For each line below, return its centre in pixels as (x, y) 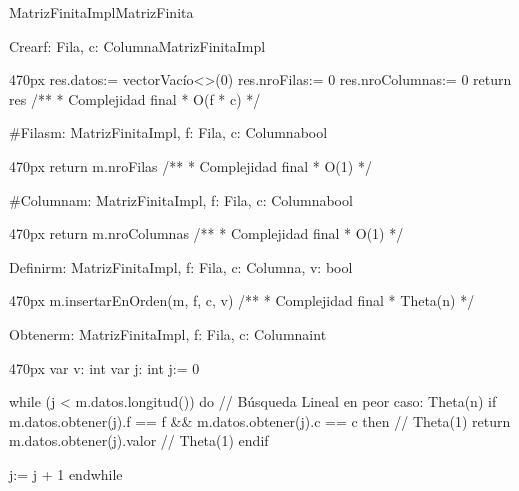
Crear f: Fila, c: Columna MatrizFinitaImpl (137, 45)
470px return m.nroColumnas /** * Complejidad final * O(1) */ (206, 233)
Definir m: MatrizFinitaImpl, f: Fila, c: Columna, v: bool (181, 266)
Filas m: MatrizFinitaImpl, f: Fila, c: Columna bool (174, 132)
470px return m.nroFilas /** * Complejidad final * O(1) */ (190, 165)
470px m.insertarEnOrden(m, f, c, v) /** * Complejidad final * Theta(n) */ (242, 300)
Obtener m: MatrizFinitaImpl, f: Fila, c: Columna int (168, 333)
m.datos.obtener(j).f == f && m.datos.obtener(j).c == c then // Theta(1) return (260, 420)
